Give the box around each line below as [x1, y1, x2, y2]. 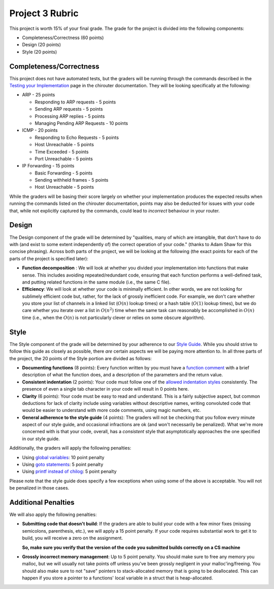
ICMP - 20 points [22, 127, 58, 133]
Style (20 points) [22, 49, 57, 55]
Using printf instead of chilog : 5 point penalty [22, 468, 117, 474]
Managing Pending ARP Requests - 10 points [35, 120, 128, 126]
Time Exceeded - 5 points [35, 149, 89, 155]
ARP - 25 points [22, 92, 55, 98]
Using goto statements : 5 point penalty [22, 462, 104, 468]
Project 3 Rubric [9, 8, 79, 19]
